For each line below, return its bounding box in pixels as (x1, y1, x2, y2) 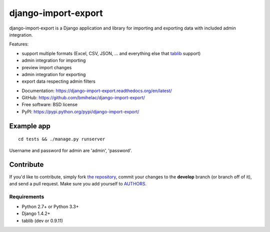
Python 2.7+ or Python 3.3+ (21, 203, 79, 210)
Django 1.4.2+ (21, 210, 50, 216)
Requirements (9, 193, 44, 200)
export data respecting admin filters (21, 78, 96, 85)
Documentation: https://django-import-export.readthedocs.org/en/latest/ (21, 88, 172, 94)
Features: (9, 41, 29, 47)
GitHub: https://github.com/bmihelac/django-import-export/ (21, 95, 145, 101)
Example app (9, 122, 51, 130)
